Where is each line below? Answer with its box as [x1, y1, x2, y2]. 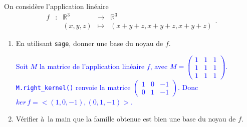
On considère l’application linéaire [4, 1, 109, 11]
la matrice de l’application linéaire [39, 61, 145, 71]
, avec [150, 61, 168, 71]
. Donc [177, 81, 198, 92]
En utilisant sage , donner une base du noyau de [16, 38, 163, 48]
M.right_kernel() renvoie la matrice [16, 81, 131, 92]
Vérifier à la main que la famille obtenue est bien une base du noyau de [16, 113, 236, 123]
